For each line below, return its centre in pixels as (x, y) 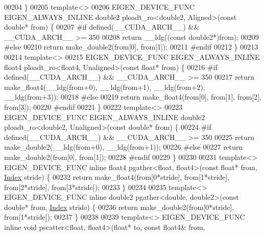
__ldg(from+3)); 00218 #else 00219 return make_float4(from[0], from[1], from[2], (133, 97)
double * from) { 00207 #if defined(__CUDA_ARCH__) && (102, 27)
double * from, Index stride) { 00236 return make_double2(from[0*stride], (119, 207)
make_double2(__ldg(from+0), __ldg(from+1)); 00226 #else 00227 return (124, 147)
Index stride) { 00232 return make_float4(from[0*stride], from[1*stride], (117, 177)
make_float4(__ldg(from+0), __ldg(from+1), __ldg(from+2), (105, 87)
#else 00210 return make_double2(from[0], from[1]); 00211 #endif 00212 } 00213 (131, 47)
